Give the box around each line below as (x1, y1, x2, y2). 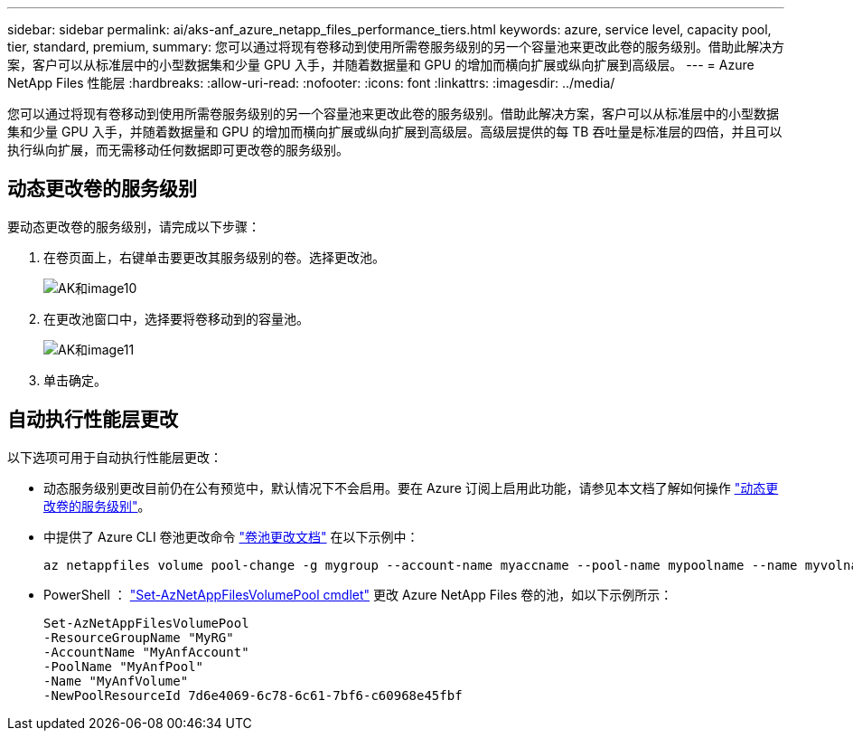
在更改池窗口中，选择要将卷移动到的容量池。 (43, 310, 309, 326)
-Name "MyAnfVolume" (43, 673, 189, 688)
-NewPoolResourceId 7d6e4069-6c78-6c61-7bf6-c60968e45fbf (43, 687, 463, 703)
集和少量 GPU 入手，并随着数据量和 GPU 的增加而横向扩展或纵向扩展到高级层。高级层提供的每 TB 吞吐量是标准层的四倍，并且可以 (7, 124, 783, 139)
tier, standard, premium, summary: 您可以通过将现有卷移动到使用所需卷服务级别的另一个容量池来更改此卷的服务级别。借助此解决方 (7, 39, 785, 54)
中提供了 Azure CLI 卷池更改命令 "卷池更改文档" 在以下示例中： (43, 528, 419, 544)
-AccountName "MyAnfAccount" (43, 644, 249, 659)
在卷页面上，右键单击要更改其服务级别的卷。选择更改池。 (43, 249, 385, 265)
